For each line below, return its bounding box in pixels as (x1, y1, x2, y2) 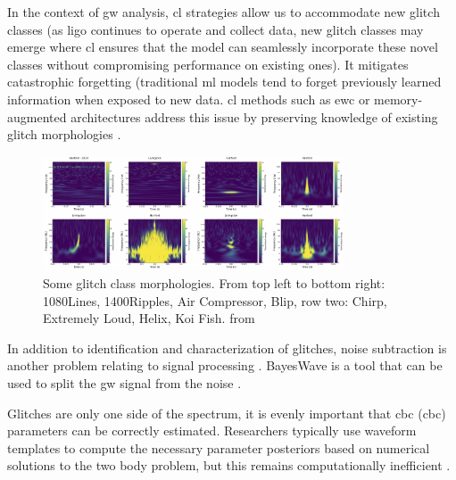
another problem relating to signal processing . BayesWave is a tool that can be (7, 356, 443, 375)
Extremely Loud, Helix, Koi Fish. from (43, 309, 255, 327)
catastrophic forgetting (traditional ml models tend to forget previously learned (7, 72, 442, 91)
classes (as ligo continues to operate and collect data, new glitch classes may (7, 20, 424, 38)
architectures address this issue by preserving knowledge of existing (70, 107, 438, 126)
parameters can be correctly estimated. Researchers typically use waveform (7, 421, 417, 440)
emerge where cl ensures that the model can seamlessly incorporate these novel (7, 37, 438, 56)
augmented (7, 107, 67, 126)
